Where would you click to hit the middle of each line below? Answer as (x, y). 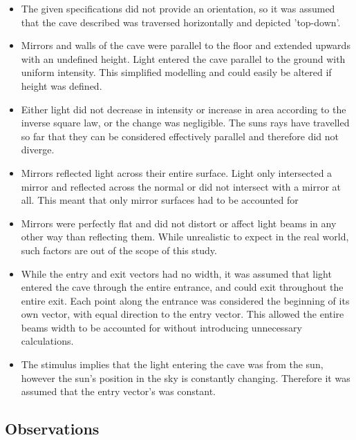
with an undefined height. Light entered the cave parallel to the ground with (183, 58)
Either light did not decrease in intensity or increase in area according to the (184, 109)
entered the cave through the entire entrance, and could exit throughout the (182, 287)
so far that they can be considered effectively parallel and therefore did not (180, 136)
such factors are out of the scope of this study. (119, 250)
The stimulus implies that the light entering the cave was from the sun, (172, 364)
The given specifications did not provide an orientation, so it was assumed (178, 8)
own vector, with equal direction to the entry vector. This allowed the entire (182, 314)
